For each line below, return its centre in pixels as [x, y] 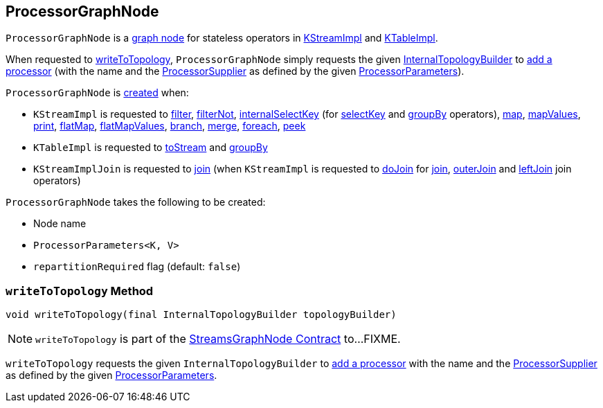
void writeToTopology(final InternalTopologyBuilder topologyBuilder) [201, 315]
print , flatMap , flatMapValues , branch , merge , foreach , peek [170, 126]
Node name [60, 224]
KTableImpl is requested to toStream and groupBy [151, 148]
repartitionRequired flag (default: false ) [137, 267]
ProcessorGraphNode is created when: [97, 93]
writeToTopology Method [80, 291]
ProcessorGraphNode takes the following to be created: [136, 202]
